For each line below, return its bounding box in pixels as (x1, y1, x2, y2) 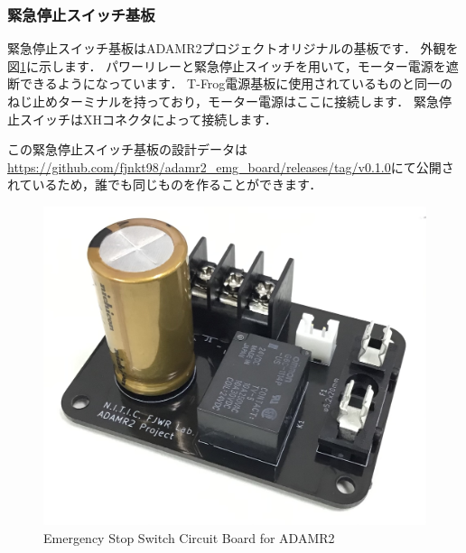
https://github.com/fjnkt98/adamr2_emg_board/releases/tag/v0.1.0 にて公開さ (7, 157, 454, 176)
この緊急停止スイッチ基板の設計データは (7, 140, 247, 159)
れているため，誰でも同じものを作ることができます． (7, 175, 322, 194)
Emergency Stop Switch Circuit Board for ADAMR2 (43, 528, 335, 547)
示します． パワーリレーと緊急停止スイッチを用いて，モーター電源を (38, 56, 446, 75)
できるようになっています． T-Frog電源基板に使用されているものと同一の (19, 74, 452, 93)
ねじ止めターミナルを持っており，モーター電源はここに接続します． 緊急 (7, 92, 439, 110)
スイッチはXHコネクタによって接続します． (19, 109, 277, 128)
